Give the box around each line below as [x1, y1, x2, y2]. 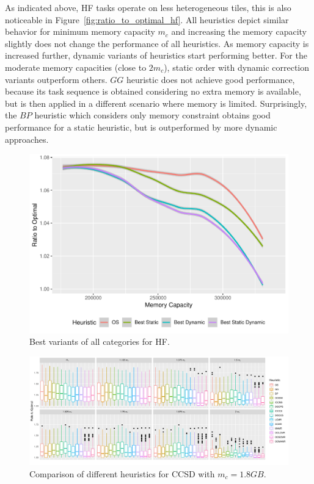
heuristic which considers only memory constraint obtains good [34, 109, 271, 121]
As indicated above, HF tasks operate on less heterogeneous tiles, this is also [5, 1, 291, 13]
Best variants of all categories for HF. [29, 335, 170, 348]
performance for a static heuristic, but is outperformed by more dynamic [5, 120, 277, 133]
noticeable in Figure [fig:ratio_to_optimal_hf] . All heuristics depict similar [5, 13, 289, 26]
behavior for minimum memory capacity [5, 25, 155, 38]
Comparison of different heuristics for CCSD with [29, 467, 215, 480]
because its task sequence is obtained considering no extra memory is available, [5, 85, 301, 98]
